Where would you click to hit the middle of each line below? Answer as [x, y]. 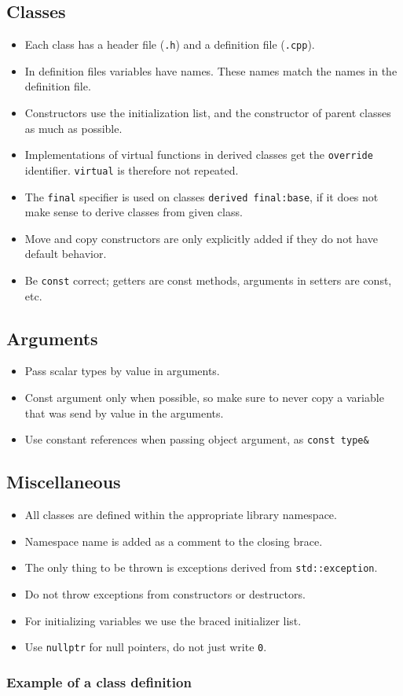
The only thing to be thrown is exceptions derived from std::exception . [201, 567]
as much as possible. [73, 128]
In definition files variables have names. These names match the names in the [211, 70]
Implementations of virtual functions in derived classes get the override [199, 155]
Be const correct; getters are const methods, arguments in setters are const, [208, 280]
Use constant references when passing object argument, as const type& [197, 439]
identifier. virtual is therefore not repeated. [132, 169]
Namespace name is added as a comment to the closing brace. [174, 541]
